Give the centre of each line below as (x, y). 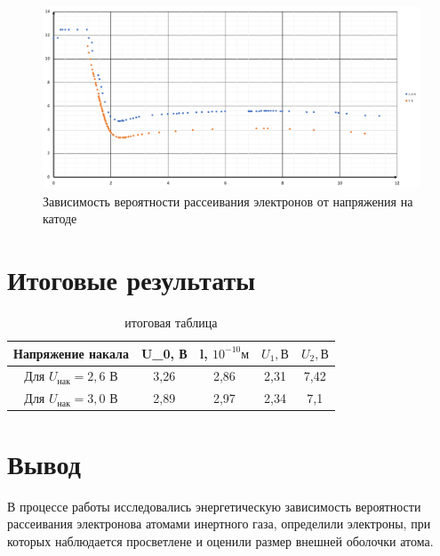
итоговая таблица (171, 322)
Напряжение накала (71, 353)
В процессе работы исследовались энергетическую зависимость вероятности (214, 506)
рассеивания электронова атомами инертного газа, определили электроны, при (219, 524)
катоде (60, 218)
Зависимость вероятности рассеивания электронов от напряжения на (228, 201)
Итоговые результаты (132, 280)
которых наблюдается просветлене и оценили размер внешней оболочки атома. (220, 540)
